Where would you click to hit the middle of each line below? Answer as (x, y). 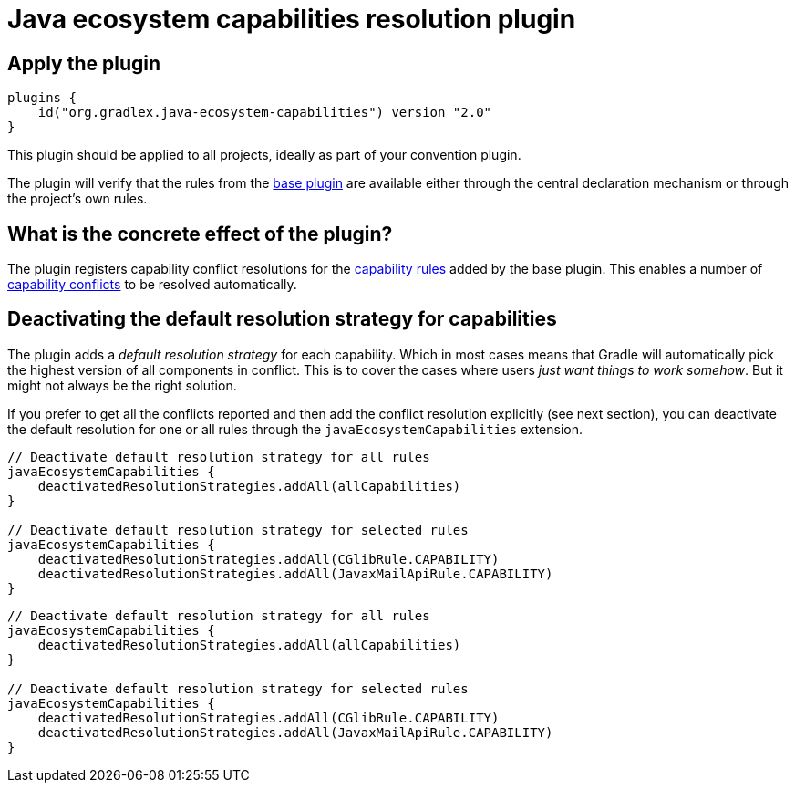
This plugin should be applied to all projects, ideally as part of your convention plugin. (264, 155)
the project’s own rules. (77, 199)
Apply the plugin (84, 63)
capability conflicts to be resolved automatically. (152, 285)
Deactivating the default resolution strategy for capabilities (282, 319)
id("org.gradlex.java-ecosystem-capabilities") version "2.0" (265, 113)
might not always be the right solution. (122, 385)
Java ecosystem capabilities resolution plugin (292, 19)
